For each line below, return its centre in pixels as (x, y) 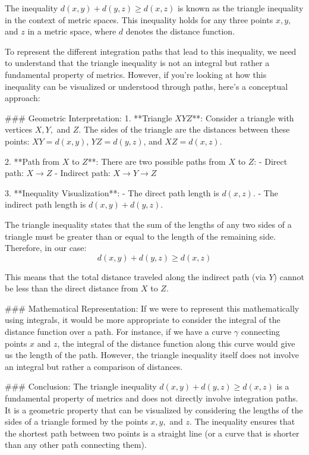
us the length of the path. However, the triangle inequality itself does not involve (152, 355)
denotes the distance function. (180, 31)
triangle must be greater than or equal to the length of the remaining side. (141, 236)
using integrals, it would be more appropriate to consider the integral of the (143, 320)
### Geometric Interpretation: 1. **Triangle (89, 117)
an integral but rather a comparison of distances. (94, 366)
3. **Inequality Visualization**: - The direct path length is (112, 192)
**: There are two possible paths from (157, 161)
